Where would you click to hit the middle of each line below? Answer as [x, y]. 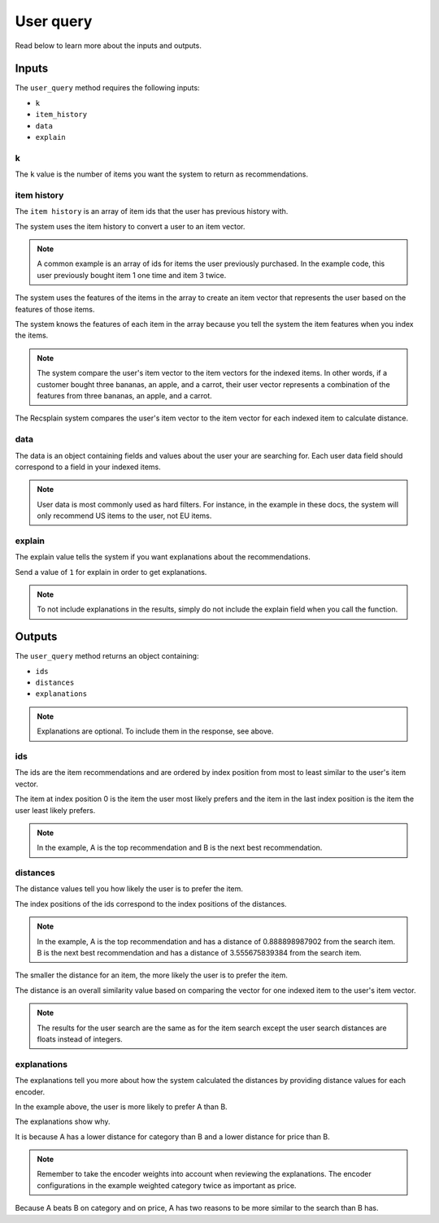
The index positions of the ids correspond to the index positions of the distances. [151, 903]
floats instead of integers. [80, 1039]
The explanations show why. [63, 1121]
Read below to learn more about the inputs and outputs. [109, 46]
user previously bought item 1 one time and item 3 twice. [132, 275]
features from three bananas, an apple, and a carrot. [125, 395]
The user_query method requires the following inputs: [107, 88]
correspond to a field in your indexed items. [88, 467]
